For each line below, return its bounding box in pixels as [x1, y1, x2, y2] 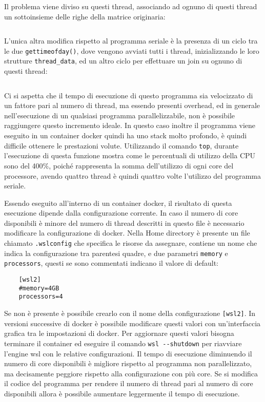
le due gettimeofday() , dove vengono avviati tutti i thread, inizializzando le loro [4, 45, 259, 56]
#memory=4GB [18, 284, 59, 292]
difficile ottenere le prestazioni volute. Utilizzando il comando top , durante [4, 140, 239, 151]
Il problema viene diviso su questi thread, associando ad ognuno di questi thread [4, 1, 257, 11]
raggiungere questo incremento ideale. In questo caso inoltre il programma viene [4, 120, 256, 131]
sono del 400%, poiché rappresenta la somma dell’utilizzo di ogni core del [4, 160, 234, 171]
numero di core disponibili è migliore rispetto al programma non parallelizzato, [4, 358, 252, 369]
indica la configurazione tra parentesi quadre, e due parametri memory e [4, 247, 228, 258]
